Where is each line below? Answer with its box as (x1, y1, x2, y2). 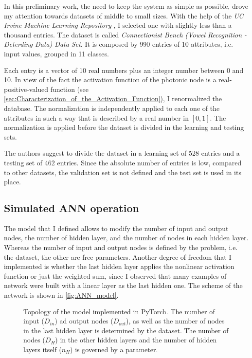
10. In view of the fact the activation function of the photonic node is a (4, 74, 216, 85)
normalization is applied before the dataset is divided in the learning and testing (4, 122, 244, 132)
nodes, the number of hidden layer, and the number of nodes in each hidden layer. (4, 233, 249, 243)
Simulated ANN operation (4, 200, 139, 215)
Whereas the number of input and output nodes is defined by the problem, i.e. (4, 242, 238, 252)
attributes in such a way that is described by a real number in (4, 112, 189, 123)
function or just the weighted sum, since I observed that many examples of (4, 270, 227, 281)
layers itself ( (23, 344, 62, 355)
